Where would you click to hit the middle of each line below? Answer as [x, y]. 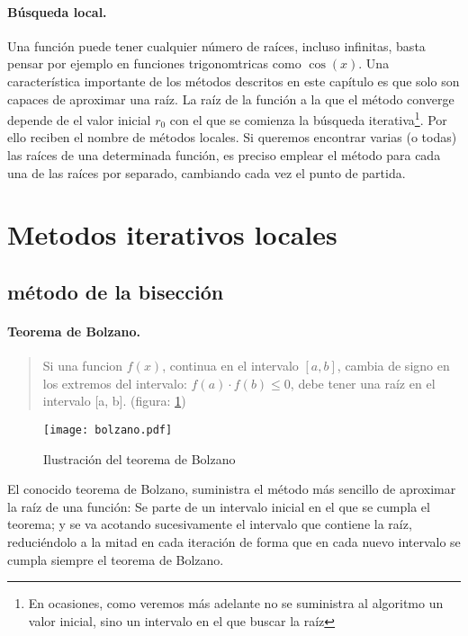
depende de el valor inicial [79, 119]
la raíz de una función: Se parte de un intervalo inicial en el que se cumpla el [219, 506]
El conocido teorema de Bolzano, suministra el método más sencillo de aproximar [232, 489]
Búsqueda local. [57, 11]
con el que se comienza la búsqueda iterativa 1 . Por [308, 118]
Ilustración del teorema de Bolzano [139, 458]
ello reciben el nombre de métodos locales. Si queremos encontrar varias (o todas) [232, 137]
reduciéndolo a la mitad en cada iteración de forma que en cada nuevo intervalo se [234, 541]
